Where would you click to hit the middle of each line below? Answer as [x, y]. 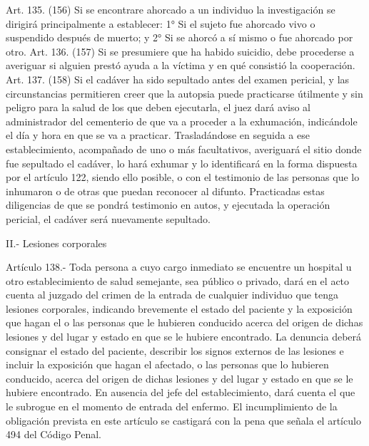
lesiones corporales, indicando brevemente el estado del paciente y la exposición [179, 308]
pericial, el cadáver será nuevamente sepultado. [108, 218]
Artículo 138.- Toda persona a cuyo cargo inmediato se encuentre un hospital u [179, 267]
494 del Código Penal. [54, 434]
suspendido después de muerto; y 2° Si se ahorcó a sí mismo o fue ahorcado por [180, 37]
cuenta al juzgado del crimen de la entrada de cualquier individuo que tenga [172, 295]
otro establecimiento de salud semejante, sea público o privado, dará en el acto [178, 280]
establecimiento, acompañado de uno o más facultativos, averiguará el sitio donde [184, 149]
